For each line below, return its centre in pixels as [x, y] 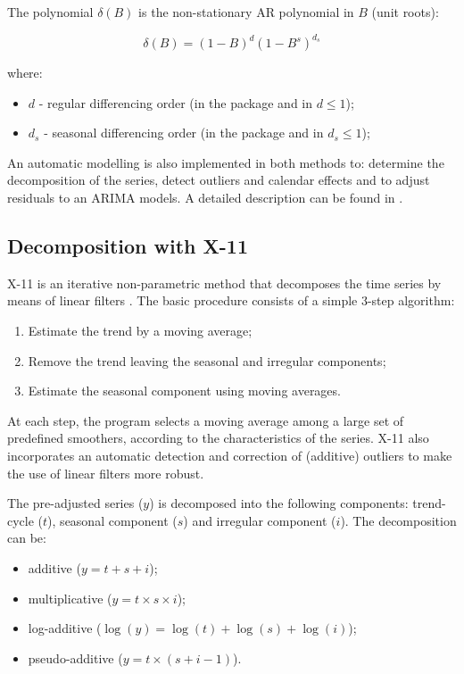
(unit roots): [405, 12]
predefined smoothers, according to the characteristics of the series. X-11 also [218, 438]
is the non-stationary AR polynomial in [246, 12]
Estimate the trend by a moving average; [140, 331]
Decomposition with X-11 [128, 246]
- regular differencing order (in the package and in [176, 102]
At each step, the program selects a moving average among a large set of [206, 420]
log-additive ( [65, 628]
